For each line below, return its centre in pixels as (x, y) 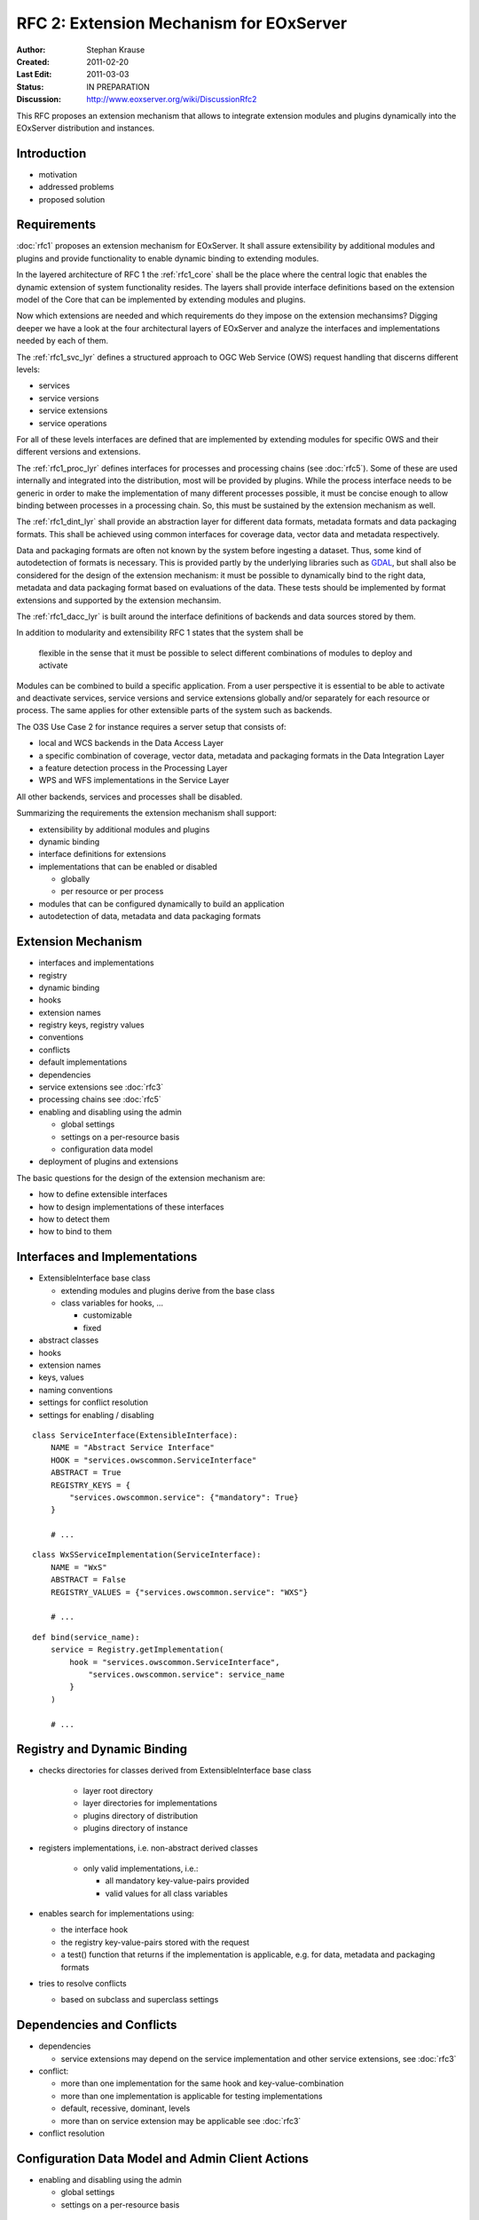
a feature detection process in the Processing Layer (133, 767)
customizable (107, 1315)
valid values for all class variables (166, 1893)
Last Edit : (34, 75)
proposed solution (72, 199)
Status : (30, 87)
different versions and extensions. (79, 452)
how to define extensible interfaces (103, 1194)
